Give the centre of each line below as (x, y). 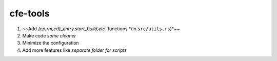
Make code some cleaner (49, 35)
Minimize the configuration (51, 43)
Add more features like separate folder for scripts (75, 50)
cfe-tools (29, 13)
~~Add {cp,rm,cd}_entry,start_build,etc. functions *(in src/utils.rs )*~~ (101, 29)
